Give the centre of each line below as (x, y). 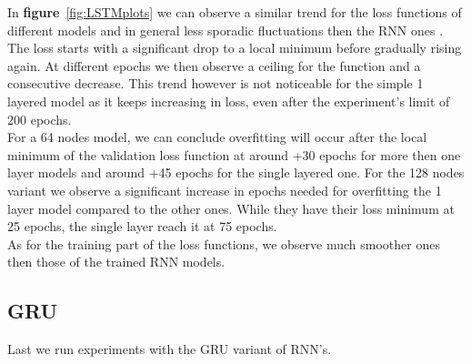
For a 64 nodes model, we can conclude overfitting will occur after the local (217, 137)
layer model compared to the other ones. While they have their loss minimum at (231, 208)
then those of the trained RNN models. (116, 262)
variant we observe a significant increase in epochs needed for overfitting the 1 (225, 190)
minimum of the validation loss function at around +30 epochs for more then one (234, 154)
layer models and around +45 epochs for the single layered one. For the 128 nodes (236, 172)
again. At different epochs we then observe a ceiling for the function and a (214, 65)
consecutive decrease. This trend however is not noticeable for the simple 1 (215, 83)
